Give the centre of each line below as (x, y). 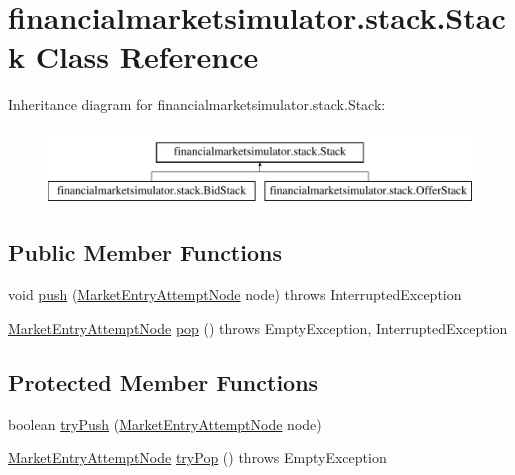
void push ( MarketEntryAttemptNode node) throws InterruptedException (235, 294)
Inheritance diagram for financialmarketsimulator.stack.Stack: (197, 104)
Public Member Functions (145, 252)
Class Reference (147, 56)
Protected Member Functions (163, 381)
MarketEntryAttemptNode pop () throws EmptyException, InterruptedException (258, 327)
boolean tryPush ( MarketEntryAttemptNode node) (165, 423)
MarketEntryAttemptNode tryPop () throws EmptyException (197, 457)
